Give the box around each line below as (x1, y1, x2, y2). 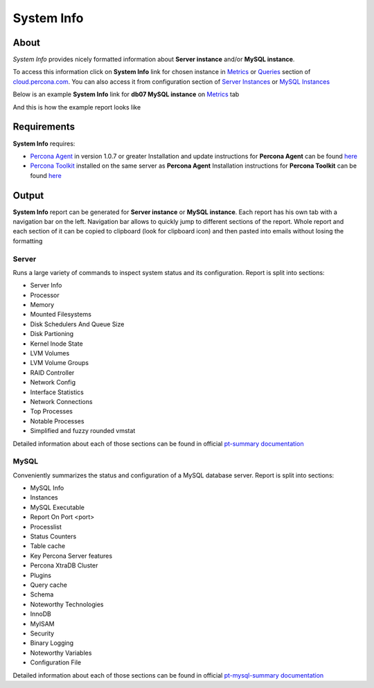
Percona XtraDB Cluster (30, 561, 98, 570)
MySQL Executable (30, 503, 84, 511)
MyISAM (30, 619, 55, 628)
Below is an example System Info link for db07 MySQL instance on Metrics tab (12, 90, 240, 98)
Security (30, 629, 55, 637)
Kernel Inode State (30, 339, 83, 348)
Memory (30, 301, 55, 309)
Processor (30, 291, 60, 299)
